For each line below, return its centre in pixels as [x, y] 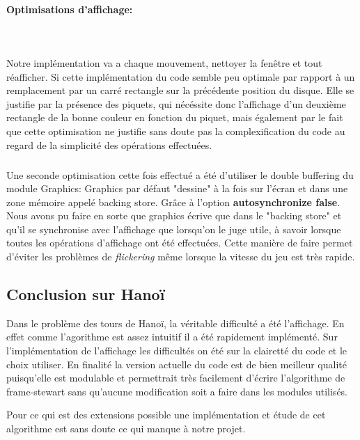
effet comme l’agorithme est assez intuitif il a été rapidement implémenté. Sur [172, 337]
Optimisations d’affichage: [70, 9]
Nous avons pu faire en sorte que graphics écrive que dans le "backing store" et [174, 215]
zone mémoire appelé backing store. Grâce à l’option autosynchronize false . [173, 202]
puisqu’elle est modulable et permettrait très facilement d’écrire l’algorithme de [176, 378]
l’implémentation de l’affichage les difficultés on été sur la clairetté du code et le [177, 351]
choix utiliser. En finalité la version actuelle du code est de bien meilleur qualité [177, 364]
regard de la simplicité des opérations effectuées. [109, 144]
